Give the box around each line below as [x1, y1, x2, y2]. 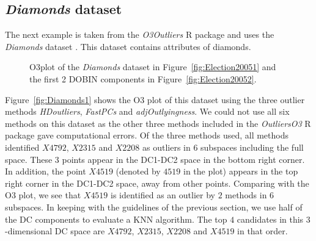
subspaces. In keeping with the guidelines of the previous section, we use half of [5, 200, 303, 213]
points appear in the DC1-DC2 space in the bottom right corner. [62, 153, 305, 165]
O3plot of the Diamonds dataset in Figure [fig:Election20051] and [29, 60, 276, 73]
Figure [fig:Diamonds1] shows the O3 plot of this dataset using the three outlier [5, 93, 305, 106]
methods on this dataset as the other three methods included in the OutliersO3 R [5, 117, 311, 129]
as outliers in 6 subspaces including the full [142, 140, 304, 153]
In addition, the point [5, 165, 86, 178]
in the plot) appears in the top [183, 165, 298, 178]
